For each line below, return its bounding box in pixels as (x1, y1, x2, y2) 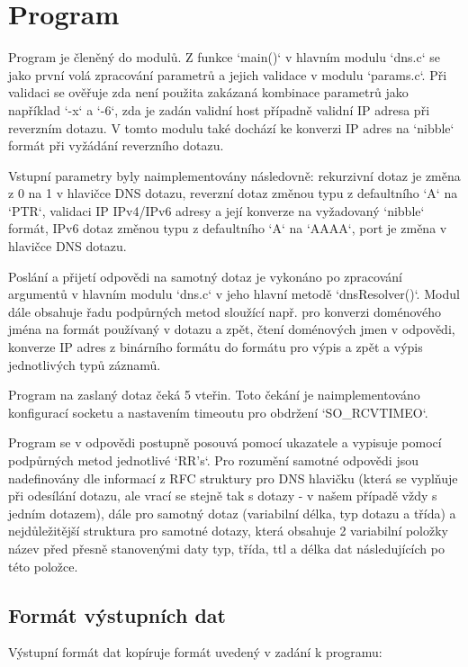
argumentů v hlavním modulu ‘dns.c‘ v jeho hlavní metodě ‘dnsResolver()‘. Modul (8, 284, 460, 303)
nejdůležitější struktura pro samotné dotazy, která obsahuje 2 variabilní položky (8, 521, 449, 540)
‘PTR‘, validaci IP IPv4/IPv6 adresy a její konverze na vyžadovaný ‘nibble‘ (8, 201, 425, 220)
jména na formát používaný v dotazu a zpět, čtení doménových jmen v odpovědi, (8, 320, 455, 338)
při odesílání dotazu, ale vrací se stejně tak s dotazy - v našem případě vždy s (8, 486, 437, 505)
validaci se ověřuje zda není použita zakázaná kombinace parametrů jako (8, 83, 409, 102)
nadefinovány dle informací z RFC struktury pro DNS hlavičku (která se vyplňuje (8, 468, 458, 487)
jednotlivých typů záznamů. (8, 355, 161, 374)
